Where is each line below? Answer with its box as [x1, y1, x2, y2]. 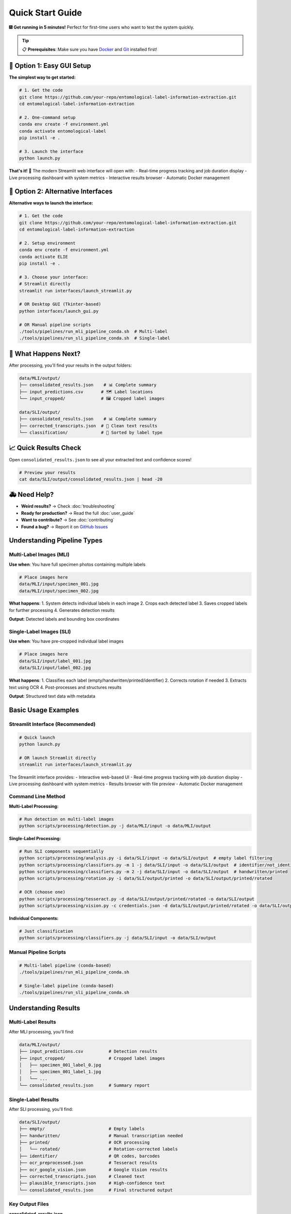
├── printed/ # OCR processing [19, 1140, 150, 1146]
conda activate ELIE [19, 254, 68, 259]
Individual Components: [9, 915, 59, 921]
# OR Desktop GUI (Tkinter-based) [19, 302, 101, 307]
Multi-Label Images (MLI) [9, 551, 70, 558]
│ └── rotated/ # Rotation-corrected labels [19, 1147, 178, 1152]
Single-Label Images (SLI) [9, 628, 71, 635]
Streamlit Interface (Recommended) [9, 721, 96, 727]
